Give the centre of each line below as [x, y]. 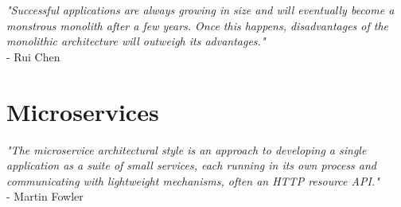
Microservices [83, 111]
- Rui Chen [33, 56]
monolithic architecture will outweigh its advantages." [136, 41]
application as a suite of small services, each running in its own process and [192, 165]
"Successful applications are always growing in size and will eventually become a [200, 10]
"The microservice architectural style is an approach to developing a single [187, 149]
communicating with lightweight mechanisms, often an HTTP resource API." [193, 180]
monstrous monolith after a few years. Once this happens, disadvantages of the [198, 25]
